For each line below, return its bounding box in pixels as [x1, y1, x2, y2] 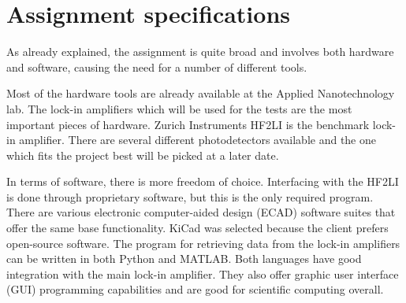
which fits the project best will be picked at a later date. [6, 146, 279, 163]
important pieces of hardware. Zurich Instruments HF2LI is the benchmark [6, 116, 370, 132]
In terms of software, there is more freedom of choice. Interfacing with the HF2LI [6, 173, 399, 190]
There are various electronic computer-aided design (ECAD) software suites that [6, 204, 396, 220]
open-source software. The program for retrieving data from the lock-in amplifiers [6, 235, 400, 251]
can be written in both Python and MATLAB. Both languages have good [6, 250, 362, 267]
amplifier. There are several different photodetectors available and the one [19, 131, 376, 148]
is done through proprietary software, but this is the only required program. [6, 188, 374, 205]
